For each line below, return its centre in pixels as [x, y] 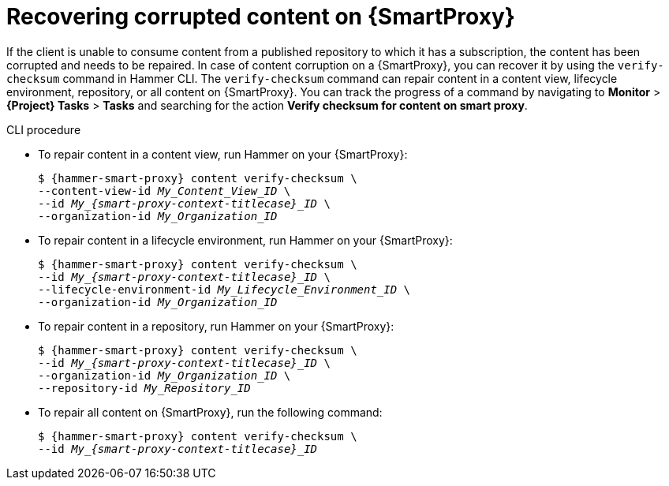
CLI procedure [44, 129]
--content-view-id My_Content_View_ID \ [164, 191]
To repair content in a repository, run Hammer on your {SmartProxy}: [216, 326]
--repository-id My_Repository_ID [144, 388]
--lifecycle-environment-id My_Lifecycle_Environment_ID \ [224, 289]
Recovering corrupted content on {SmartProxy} [261, 17]
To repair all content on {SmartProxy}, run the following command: [210, 412]
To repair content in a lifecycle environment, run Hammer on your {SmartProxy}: [245, 240]
